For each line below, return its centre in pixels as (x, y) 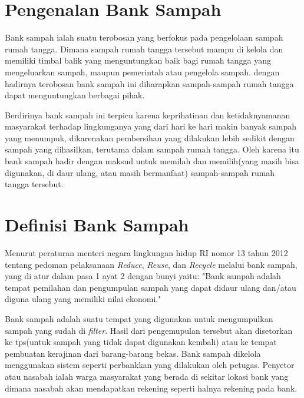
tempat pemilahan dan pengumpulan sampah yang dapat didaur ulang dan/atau (151, 287)
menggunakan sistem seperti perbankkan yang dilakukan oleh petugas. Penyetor (150, 365)
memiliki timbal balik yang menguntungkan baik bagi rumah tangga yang (138, 60)
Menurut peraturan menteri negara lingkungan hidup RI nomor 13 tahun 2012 (146, 252)
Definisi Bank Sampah (97, 225)
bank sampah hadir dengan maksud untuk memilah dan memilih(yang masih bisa (152, 161)
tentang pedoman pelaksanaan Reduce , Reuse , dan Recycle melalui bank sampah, (151, 264)
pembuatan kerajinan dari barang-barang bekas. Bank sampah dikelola (133, 353)
